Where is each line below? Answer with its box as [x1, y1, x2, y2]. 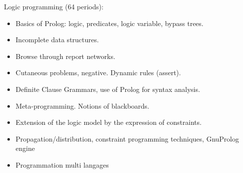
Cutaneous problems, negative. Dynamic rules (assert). [15, 67, 181, 78]
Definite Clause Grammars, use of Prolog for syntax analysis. [15, 84, 200, 94]
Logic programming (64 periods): [4, 1, 104, 11]
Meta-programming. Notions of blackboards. [15, 100, 149, 111]
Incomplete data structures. [15, 34, 99, 45]
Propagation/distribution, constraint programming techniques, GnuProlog [15, 133, 239, 144]
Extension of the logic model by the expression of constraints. [15, 117, 202, 127]
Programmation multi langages [15, 159, 109, 170]
